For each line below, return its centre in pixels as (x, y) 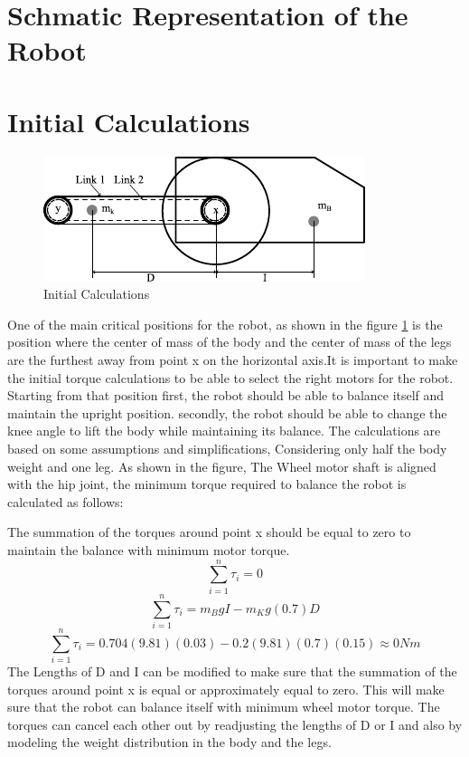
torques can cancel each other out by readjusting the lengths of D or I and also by (235, 724)
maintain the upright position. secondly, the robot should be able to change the (227, 412)
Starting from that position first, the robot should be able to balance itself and (226, 395)
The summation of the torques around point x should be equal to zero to (209, 532)
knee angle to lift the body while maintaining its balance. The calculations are (224, 431)
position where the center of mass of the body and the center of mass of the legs (230, 342)
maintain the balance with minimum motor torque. (149, 550)
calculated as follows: (66, 501)
